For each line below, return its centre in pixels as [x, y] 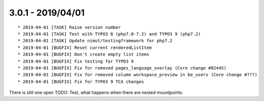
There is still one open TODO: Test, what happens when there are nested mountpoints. [96, 93]
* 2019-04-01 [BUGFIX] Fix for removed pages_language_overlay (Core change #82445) [122, 68]
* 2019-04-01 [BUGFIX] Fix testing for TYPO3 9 [76, 61]
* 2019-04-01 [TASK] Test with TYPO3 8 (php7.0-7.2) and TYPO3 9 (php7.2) [109, 34]
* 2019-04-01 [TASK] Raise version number [69, 27]
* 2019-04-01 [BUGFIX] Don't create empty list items [83, 54]
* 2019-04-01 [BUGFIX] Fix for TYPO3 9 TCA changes [81, 82]
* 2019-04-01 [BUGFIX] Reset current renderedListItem [85, 48]
